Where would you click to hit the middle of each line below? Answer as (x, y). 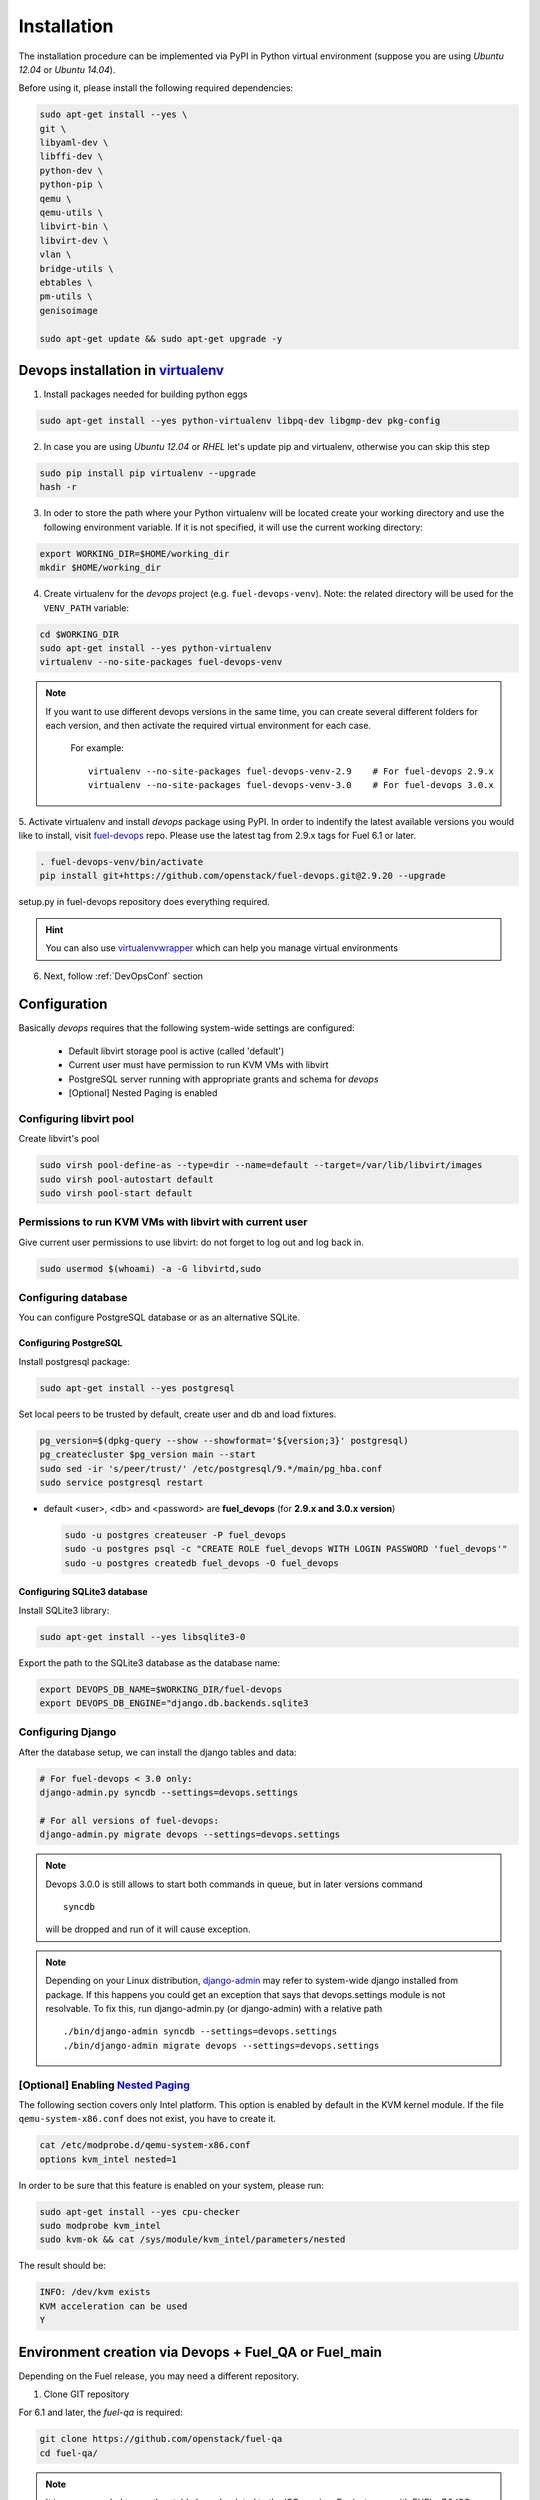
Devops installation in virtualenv (121, 370)
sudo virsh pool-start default (116, 1193)
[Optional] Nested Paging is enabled (143, 1093)
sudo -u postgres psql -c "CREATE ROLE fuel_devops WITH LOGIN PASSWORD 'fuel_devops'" (286, 1549)
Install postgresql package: (74, 1361)
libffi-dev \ (71, 156)
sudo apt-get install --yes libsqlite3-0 (142, 1636)
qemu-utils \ (71, 213)
